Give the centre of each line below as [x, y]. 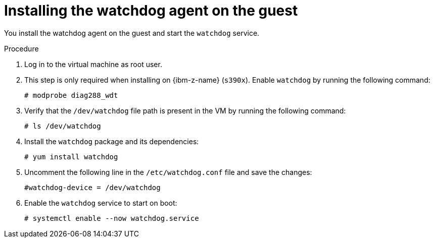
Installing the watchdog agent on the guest [151, 11]
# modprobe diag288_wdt [71, 95]
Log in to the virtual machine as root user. [93, 64]
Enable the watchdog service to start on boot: [101, 203]
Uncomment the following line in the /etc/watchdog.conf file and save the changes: [168, 172]
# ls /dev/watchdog [63, 126]
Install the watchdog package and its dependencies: [112, 141]
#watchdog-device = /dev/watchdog [92, 187]
